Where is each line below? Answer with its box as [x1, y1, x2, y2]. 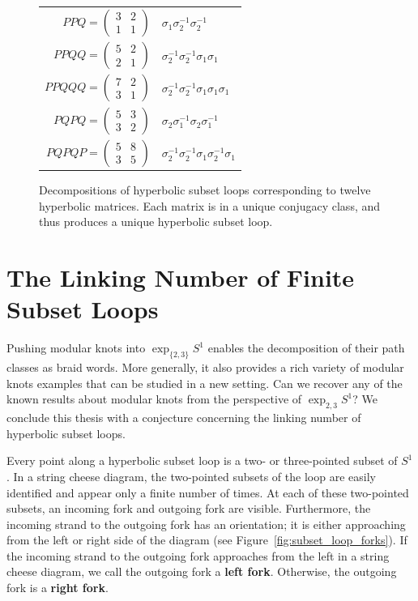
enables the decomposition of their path [207, 339, 405, 356]
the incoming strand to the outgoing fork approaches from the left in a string [6, 547, 390, 564]
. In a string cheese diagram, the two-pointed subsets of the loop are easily [6, 467, 376, 484]
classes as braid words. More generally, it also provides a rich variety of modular [6, 359, 404, 376]
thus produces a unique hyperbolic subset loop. [39, 213, 273, 230]
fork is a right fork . [6, 579, 109, 596]
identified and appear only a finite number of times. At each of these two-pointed [6, 484, 409, 501]
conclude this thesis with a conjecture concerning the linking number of [6, 409, 361, 426]
